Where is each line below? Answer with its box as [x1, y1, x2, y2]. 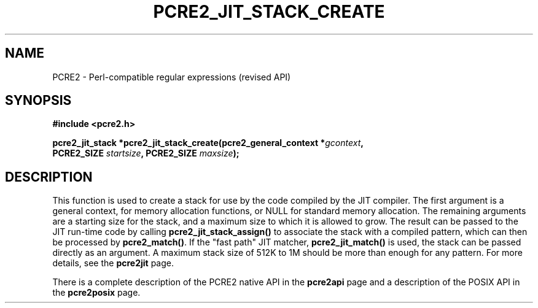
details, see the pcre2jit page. [52, 258, 174, 269]
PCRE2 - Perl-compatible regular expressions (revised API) [52, 71, 291, 82]
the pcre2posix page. [52, 287, 141, 298]
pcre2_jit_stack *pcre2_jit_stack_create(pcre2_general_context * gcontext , [52, 137, 364, 148]
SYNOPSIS [5, 93, 72, 109]
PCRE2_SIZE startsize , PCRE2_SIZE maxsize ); [52, 148, 240, 159]
